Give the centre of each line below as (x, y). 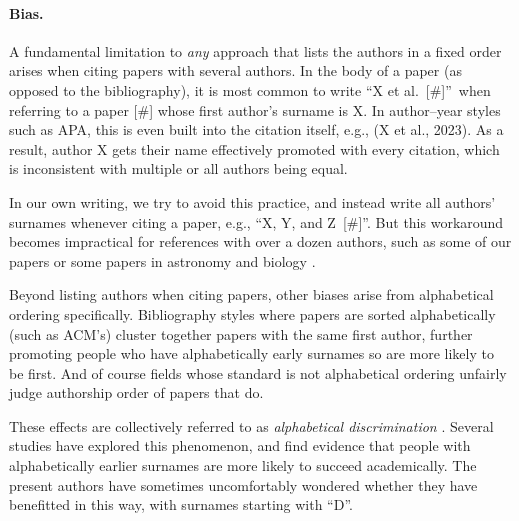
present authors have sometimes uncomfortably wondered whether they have (243, 484)
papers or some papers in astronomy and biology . (162, 260)
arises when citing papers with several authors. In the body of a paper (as (235, 70)
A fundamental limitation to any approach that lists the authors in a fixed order (255, 50)
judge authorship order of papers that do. (136, 392)
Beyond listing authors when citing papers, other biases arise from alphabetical (251, 294)
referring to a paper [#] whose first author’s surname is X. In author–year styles (255, 109)
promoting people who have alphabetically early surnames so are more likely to (251, 353)
